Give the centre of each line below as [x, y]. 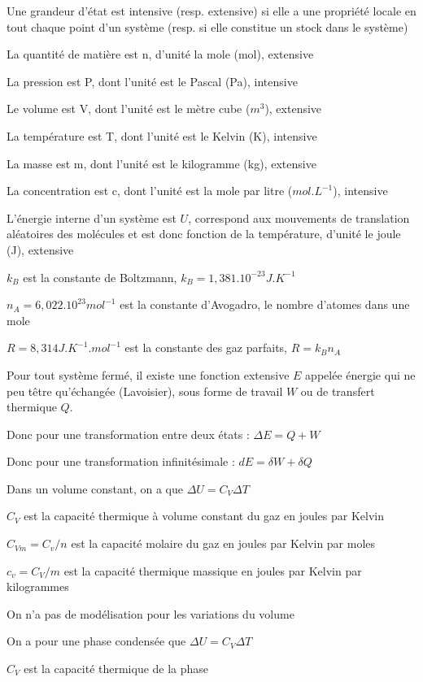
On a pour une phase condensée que [96, 641]
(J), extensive [40, 249]
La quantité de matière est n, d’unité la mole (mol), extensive [160, 54]
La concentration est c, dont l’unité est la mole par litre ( [150, 191]
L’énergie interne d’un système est [92, 217]
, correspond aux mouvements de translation [299, 217]
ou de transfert [338, 391]
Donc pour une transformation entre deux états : [128, 434]
